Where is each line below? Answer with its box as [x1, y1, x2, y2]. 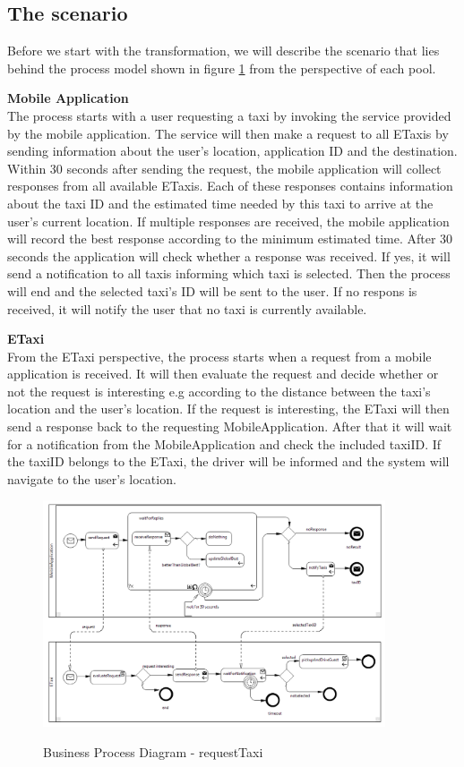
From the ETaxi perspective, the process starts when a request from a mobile [7, 346, 432, 365]
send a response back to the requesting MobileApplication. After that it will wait [7, 417, 452, 436]
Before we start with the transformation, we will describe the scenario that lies [7, 41, 440, 60]
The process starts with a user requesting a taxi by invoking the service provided [7, 106, 451, 124]
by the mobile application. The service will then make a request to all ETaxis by [7, 124, 449, 142]
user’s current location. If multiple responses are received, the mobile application [7, 211, 450, 230]
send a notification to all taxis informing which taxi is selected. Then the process [7, 264, 451, 283]
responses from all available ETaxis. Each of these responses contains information [7, 176, 453, 195]
